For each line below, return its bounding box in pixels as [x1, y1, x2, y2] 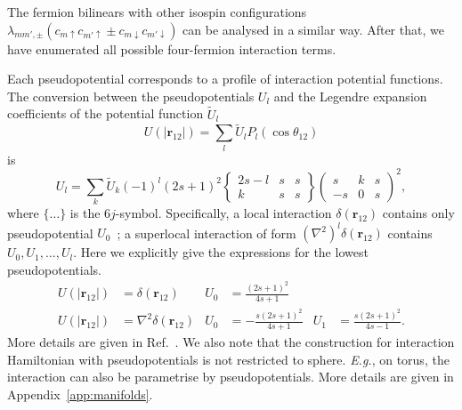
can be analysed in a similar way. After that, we [182, 20, 444, 38]
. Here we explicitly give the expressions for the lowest [73, 243, 369, 261]
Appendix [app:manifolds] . [7, 384, 153, 403]
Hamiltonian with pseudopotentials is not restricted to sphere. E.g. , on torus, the [7, 350, 450, 368]
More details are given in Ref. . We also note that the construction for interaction [7, 332, 455, 350]
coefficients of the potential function [7, 104, 204, 123]
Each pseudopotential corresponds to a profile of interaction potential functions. [7, 69, 443, 88]
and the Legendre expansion [273, 86, 427, 105]
